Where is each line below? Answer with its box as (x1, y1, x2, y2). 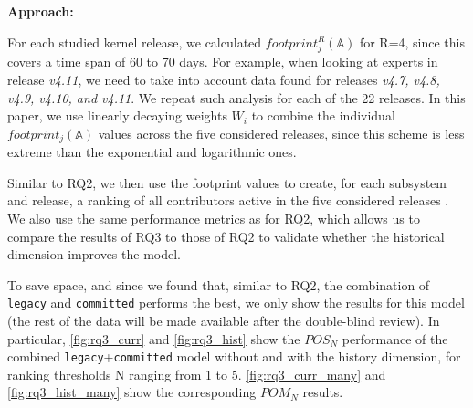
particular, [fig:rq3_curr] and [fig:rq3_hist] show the (7, 329, 300, 348)
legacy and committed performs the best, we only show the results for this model (7, 293, 465, 312)
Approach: (7, 2, 74, 20)
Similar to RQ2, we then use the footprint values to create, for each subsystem (7, 173, 447, 192)
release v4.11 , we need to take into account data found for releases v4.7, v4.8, (7, 69, 440, 89)
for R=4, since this (359, 32, 466, 51)
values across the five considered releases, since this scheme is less (98, 123, 465, 142)
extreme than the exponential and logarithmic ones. (7, 142, 297, 162)
